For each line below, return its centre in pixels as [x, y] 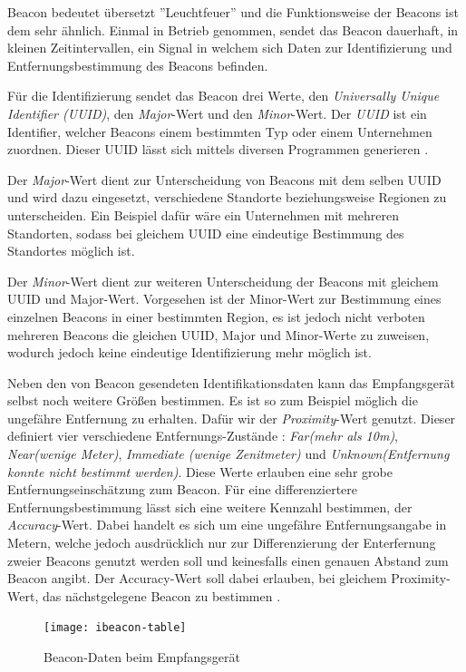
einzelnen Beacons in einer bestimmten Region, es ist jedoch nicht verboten [216, 316]
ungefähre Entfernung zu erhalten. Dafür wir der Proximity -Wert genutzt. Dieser [232, 418]
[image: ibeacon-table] [115, 628]
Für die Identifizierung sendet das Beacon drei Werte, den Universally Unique [223, 96]
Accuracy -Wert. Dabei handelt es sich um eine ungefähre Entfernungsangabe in [227, 525]
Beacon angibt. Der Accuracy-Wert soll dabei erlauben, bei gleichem [197, 578]
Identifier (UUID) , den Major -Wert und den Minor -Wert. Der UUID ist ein [217, 113]
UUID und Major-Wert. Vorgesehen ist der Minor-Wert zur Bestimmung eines [224, 299]
